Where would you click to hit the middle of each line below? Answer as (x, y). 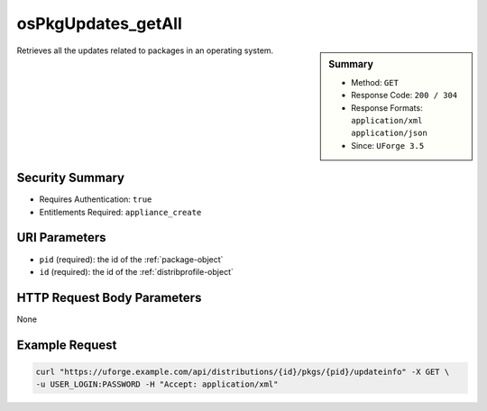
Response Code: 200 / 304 (404, 96)
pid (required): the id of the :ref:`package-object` (131, 259)
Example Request (67, 345)
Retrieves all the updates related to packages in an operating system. (145, 50)
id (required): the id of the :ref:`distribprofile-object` (136, 271)
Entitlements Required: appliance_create (120, 212)
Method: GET (375, 82)
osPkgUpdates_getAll (99, 23)
